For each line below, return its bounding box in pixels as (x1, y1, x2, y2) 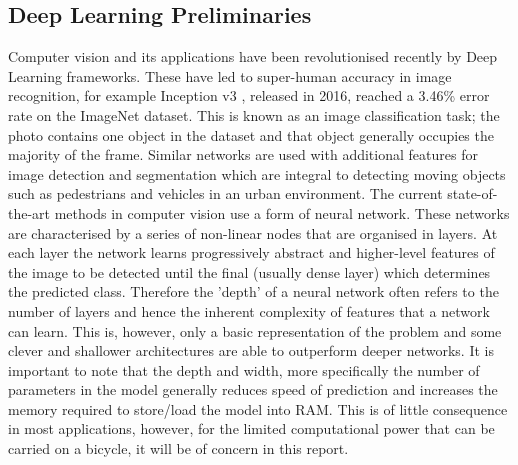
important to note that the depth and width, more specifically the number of (8, 359, 480, 380)
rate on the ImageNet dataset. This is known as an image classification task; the (8, 104, 500, 125)
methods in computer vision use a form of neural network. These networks (54, 202, 510, 223)
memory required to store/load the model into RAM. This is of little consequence (8, 398, 508, 419)
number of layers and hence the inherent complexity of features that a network (8, 300, 490, 321)
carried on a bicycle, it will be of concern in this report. (8, 438, 349, 459)
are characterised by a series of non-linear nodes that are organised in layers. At (8, 222, 498, 243)
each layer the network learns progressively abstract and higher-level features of (8, 242, 495, 263)
